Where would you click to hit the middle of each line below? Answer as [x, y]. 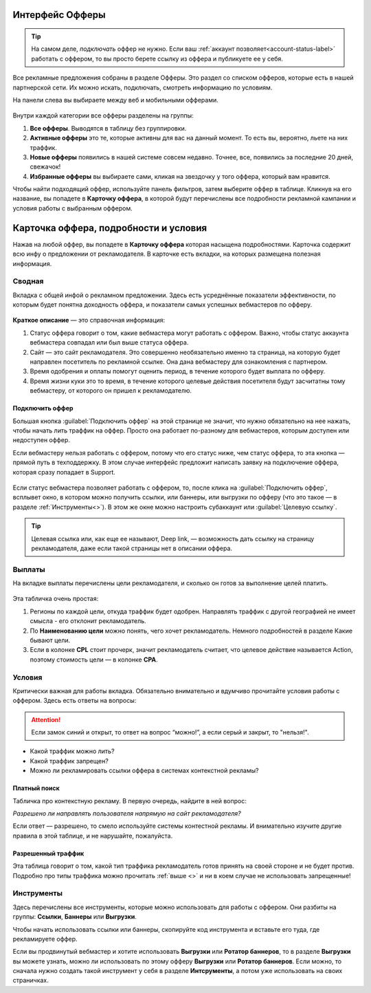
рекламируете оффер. [45, 939]
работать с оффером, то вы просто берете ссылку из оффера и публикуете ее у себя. [157, 58]
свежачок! [45, 167]
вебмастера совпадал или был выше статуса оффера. [109, 342]
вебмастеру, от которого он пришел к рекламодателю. [111, 391]
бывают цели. [50, 640]
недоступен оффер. [41, 440]
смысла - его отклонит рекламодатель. [88, 621]
